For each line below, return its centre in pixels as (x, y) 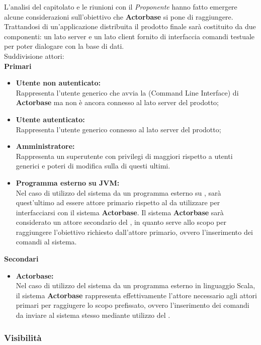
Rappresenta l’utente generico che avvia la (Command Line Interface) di (127, 92)
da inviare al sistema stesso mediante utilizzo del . (93, 315)
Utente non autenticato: (58, 83)
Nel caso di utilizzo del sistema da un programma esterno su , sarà (118, 192)
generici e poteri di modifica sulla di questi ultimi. (93, 166)
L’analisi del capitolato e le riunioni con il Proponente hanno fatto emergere (121, 7)
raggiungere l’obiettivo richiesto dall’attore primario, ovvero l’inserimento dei (134, 232)
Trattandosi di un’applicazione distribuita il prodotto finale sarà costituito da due (130, 26)
